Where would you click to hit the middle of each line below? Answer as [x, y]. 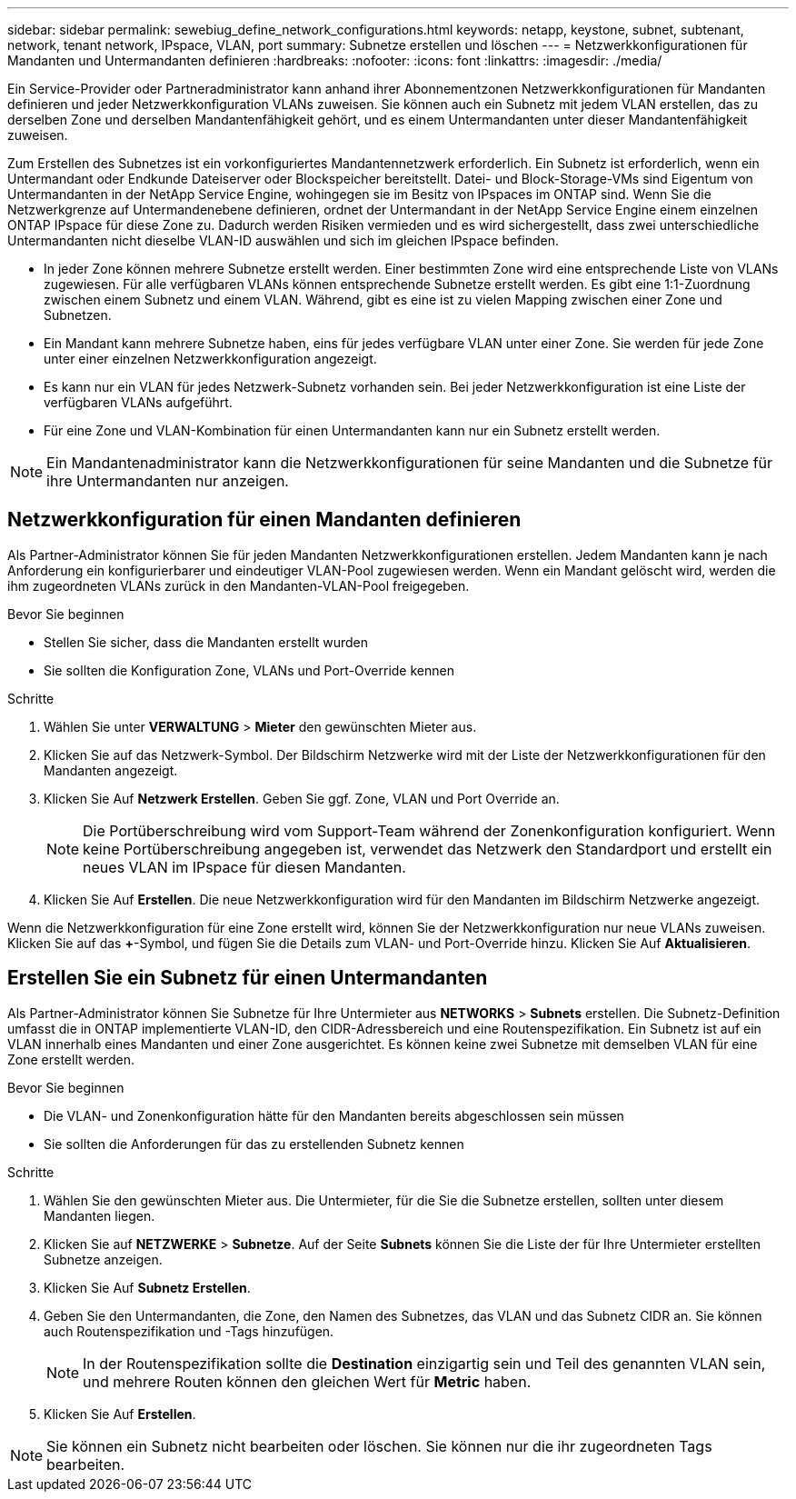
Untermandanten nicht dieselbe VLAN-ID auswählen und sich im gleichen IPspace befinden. [284, 240]
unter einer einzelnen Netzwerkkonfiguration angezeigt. [210, 359]
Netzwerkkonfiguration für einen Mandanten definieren [264, 520]
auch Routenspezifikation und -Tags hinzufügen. [189, 1331]
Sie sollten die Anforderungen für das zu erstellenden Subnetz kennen [254, 1144]
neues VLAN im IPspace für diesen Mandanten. [244, 867]
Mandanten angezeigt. [111, 770]
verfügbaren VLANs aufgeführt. [138, 402]
